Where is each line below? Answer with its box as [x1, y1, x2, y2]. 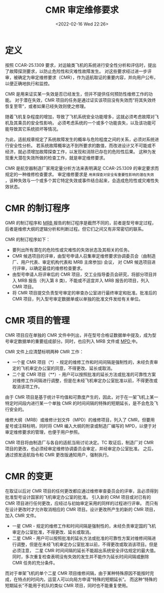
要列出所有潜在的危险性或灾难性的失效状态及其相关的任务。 [12, 246, 132, 253]
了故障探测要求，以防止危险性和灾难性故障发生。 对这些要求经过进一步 [5, 68, 147, 74]
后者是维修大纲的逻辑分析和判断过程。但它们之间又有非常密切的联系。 [5, 226, 146, 232]
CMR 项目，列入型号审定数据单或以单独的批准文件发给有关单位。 [12, 296, 143, 302]
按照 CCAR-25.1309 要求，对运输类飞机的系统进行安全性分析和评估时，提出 [5, 62, 157, 68]
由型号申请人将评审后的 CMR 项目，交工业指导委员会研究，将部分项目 [12, 271, 153, 277]
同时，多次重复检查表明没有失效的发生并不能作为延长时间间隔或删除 [12, 553, 149, 560]
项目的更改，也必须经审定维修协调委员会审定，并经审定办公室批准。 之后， [5, 445, 156, 452]
